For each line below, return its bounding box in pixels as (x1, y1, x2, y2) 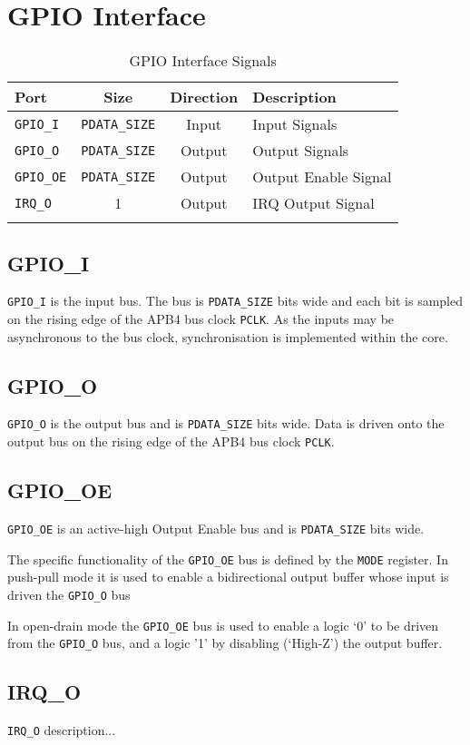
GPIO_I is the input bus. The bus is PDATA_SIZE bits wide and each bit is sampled (7, 291, 464, 310)
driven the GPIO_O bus (7, 584, 131, 603)
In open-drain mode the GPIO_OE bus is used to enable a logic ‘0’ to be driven (7, 615, 439, 634)
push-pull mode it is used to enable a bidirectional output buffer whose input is (7, 567, 449, 586)
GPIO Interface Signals (129, 50, 277, 72)
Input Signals (252, 113, 338, 135)
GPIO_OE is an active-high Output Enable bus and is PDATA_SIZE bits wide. (7, 518, 425, 537)
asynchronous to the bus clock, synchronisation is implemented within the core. (7, 327, 448, 346)
